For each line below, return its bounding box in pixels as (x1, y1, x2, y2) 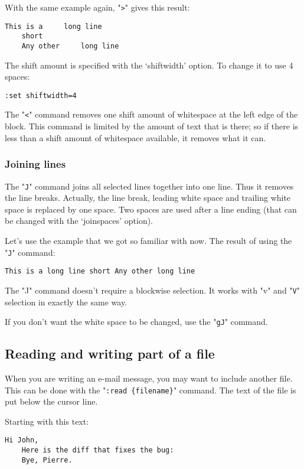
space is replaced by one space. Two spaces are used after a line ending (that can (5, 203, 297, 215)
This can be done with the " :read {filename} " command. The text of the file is (5, 383, 296, 396)
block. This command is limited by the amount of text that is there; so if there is (5, 120, 299, 132)
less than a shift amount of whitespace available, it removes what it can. (5, 131, 266, 144)
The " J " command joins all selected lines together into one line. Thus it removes (5, 180, 294, 192)
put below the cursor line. (5, 395, 98, 408)
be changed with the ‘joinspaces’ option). (5, 214, 153, 227)
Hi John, (5, 436, 39, 445)
